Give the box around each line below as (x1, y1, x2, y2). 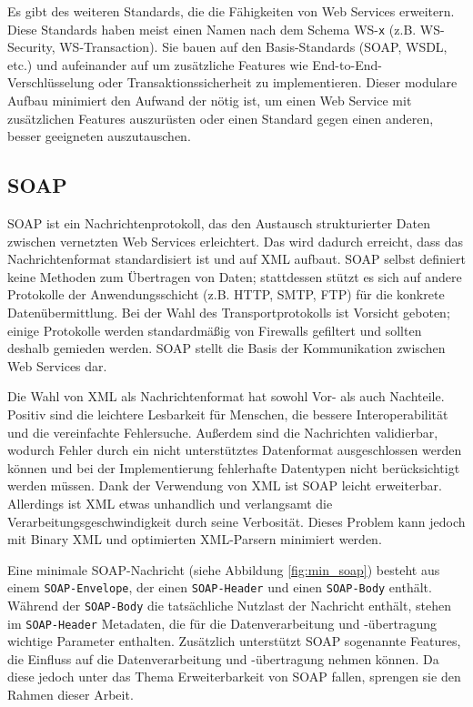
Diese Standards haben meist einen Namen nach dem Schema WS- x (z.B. (7, 19, 417, 38)
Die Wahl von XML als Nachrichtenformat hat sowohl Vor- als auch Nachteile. (7, 387, 445, 406)
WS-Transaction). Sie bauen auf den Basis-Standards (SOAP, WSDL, (59, 37, 448, 56)
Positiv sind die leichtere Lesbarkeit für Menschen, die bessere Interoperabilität (7, 404, 448, 423)
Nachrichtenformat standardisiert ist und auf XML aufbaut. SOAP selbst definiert (7, 249, 466, 268)
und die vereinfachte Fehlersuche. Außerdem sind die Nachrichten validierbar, (7, 422, 438, 441)
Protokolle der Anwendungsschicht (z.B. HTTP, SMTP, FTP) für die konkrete (7, 285, 445, 304)
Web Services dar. (7, 356, 107, 375)
